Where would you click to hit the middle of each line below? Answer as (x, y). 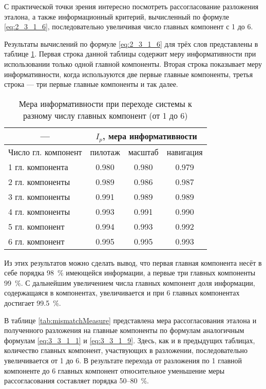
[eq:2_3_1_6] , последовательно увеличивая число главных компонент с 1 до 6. (129, 26)
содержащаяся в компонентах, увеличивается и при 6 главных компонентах (122, 293)
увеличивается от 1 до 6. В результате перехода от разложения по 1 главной (123, 360)
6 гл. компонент (36, 241)
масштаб (143, 152)
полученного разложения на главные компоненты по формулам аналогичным (124, 330)
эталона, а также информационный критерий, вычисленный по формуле (117, 16)
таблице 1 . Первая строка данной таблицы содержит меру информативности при (130, 54)
